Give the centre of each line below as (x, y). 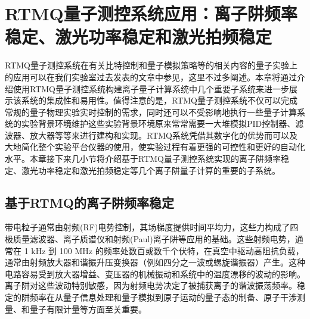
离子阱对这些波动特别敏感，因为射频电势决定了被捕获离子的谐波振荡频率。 (151, 285)
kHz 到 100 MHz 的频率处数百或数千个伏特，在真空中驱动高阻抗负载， (168, 250)
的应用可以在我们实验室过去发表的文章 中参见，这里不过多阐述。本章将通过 (151, 76)
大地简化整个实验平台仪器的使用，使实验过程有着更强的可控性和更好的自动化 (155, 147)
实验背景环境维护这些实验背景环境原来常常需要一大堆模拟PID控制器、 (158, 123)
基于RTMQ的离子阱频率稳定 (89, 202)
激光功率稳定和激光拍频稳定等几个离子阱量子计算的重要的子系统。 (151, 170)
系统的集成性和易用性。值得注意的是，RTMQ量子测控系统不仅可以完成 (159, 100)
